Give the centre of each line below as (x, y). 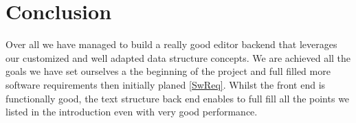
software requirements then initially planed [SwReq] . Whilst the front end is (166, 84)
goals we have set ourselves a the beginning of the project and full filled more (168, 71)
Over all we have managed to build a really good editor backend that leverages (171, 44)
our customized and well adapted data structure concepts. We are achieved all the (178, 57)
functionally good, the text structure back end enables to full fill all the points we (178, 98)
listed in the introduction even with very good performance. (132, 112)
